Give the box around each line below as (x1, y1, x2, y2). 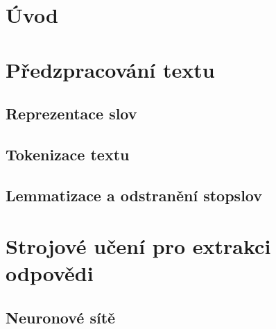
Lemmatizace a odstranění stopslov (6, 184, 262, 205)
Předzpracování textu (6, 55, 215, 83)
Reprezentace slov (6, 103, 137, 124)
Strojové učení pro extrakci (6, 232, 271, 260)
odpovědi (6, 259, 94, 287)
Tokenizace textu (6, 143, 130, 164)
